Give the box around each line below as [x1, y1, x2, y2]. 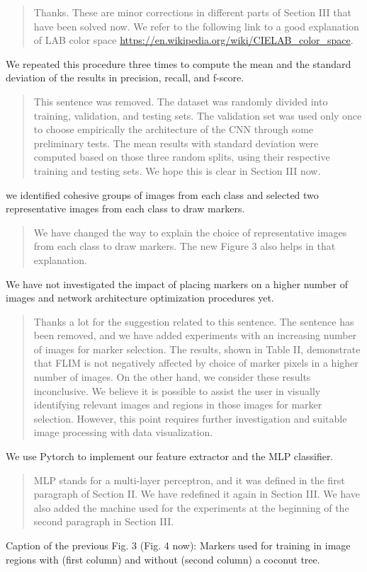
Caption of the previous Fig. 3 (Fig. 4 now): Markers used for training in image [6, 538, 351, 552]
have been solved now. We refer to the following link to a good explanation [33, 18, 359, 33]
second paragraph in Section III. [33, 514, 174, 529]
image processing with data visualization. [33, 425, 213, 440]
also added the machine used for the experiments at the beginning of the [33, 500, 349, 515]
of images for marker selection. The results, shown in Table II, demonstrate [33, 341, 361, 356]
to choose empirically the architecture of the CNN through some [33, 122, 314, 137]
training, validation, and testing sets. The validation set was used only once [33, 108, 362, 122]
